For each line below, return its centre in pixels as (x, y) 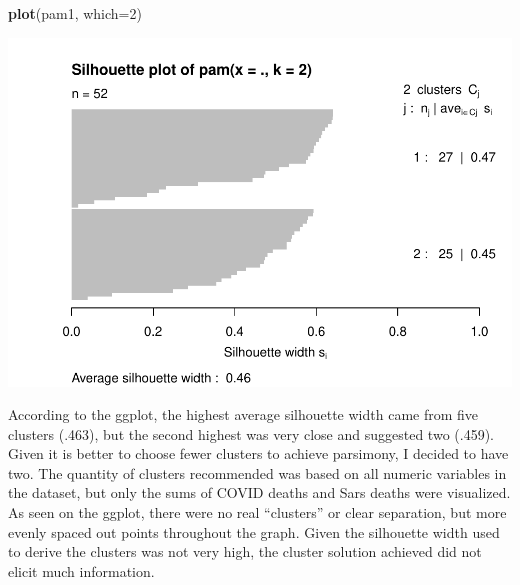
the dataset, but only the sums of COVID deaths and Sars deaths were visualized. (259, 492)
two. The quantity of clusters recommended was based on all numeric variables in (257, 472)
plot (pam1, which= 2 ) (75, 13)
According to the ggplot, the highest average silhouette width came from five (243, 414)
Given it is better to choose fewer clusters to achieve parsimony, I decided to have (258, 453)
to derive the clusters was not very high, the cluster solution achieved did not (245, 551)
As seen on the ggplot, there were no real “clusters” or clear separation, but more (257, 512)
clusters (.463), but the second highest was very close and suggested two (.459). (251, 433)
